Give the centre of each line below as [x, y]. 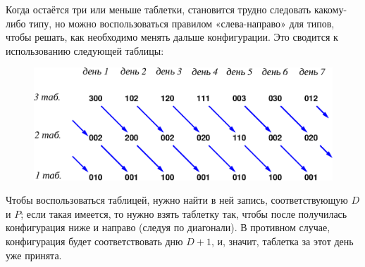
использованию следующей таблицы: [85, 50]
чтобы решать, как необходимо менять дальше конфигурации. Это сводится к [172, 37]
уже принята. [34, 255]
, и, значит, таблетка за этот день [282, 241]
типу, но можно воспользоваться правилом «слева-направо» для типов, [182, 23]
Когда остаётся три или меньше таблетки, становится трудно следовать [159, 9]
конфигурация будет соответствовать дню [94, 241]
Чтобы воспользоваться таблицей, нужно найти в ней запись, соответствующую [177, 200]
